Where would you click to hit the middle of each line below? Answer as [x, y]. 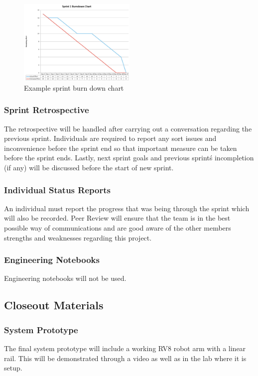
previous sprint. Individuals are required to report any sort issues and [110, 138]
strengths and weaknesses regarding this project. [78, 237]
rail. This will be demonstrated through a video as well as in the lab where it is [125, 358]
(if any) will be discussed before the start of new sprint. [89, 168]
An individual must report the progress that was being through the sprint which [127, 208]
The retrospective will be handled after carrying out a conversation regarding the [128, 128]
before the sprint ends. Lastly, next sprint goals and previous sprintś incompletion [129, 158]
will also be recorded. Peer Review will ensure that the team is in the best [117, 218]
